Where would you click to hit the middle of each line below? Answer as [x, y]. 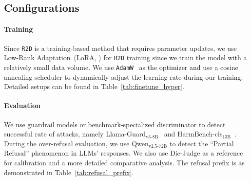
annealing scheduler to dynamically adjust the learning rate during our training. [124, 77]
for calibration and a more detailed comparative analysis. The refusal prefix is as [124, 162]
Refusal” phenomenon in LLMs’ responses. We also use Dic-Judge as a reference [124, 153]
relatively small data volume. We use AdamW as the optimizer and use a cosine [121, 67]
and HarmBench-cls [193, 134]
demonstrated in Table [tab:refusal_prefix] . [69, 172]
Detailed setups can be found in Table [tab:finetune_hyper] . [94, 86]
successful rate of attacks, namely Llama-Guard [75, 134]
